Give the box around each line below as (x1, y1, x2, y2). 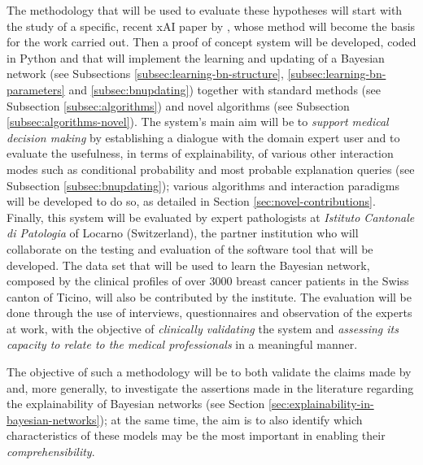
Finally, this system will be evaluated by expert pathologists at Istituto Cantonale (7, 208, 415, 225)
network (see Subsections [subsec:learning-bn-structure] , (7, 65, 284, 82)
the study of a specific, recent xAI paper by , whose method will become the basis (7, 17, 416, 34)
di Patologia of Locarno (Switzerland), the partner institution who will (7, 224, 359, 241)
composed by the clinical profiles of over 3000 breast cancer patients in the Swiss (7, 272, 409, 289)
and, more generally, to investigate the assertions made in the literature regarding (7, 379, 414, 396)
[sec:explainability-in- (268, 395, 374, 412)
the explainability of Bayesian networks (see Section (7, 395, 265, 412)
